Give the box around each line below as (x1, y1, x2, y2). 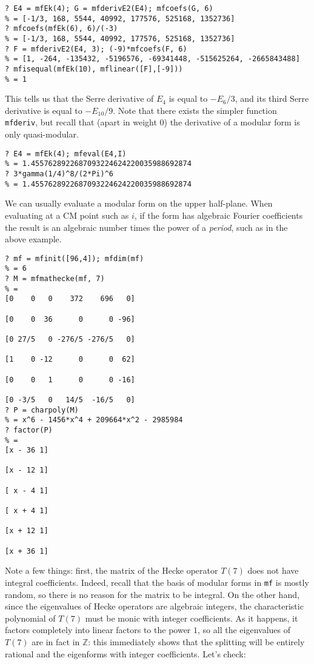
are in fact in (32, 636, 80, 648)
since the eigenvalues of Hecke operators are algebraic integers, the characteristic (5, 600, 304, 613)
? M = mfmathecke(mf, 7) (5, 274, 105, 283)
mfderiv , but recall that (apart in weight (5, 116, 157, 128)
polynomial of (5, 611, 56, 624)
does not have (247, 564, 299, 577)
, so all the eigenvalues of (198, 623, 290, 636)
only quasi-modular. (5, 128, 79, 141)
